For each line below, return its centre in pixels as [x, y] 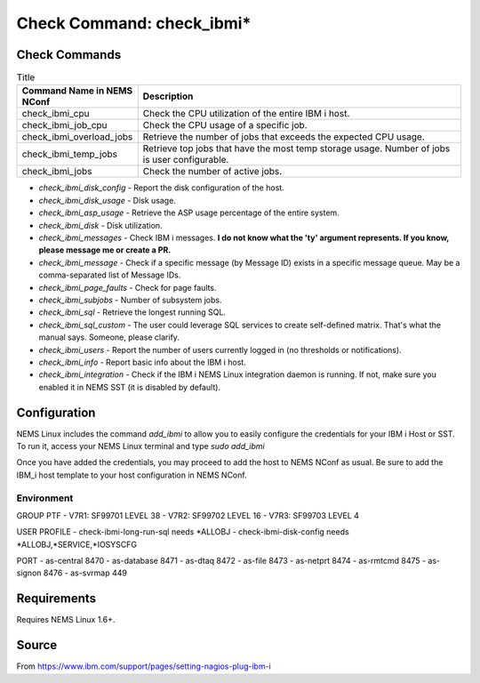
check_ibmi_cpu [56, 114]
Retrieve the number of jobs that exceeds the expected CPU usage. [284, 137]
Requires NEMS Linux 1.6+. [66, 620]
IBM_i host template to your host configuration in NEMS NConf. [132, 475]
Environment [45, 498]
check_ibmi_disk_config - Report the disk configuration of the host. [161, 188]
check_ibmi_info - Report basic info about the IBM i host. [142, 362]
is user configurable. [186, 160]
